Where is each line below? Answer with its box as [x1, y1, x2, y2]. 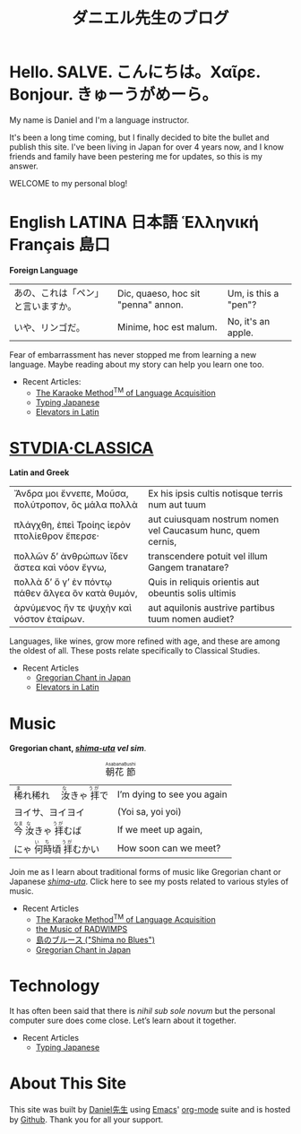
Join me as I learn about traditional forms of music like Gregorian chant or [9, 867, 281, 878]
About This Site [9, 1073, 127, 1094]
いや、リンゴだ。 [13, 321, 86, 333]
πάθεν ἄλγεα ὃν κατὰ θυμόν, [13, 587, 138, 600]
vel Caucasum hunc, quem [147, 524, 261, 537]
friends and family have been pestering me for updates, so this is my [9, 151, 262, 161]
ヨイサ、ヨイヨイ [13, 806, 85, 818]
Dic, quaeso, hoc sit [117, 287, 201, 299]
